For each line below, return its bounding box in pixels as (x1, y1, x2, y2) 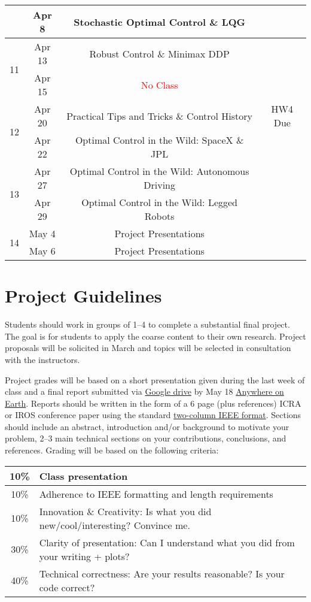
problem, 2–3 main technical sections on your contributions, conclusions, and (5, 432, 286, 444)
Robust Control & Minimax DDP (89, 46, 230, 60)
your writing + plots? (39, 549, 130, 563)
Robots (144, 209, 175, 223)
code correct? (39, 580, 95, 594)
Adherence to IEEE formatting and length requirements (39, 486, 273, 501)
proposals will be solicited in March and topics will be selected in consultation (5, 341, 291, 354)
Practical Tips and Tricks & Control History (66, 108, 253, 123)
